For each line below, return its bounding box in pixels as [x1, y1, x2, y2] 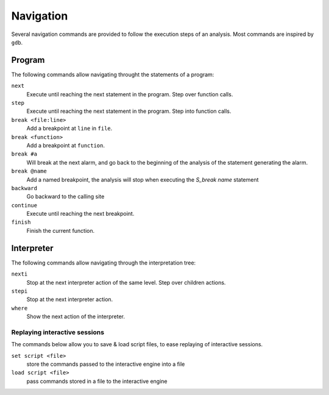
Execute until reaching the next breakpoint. [26, 210, 135, 218]
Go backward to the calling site [26, 193, 105, 201]
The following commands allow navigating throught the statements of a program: [11, 71, 214, 78]
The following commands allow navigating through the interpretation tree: [11, 259, 196, 266]
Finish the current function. [26, 227, 95, 234]
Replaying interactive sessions [11, 328, 105, 336]
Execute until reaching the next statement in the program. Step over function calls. [26, 90, 233, 98]
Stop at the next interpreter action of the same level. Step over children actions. [26, 279, 226, 286]
